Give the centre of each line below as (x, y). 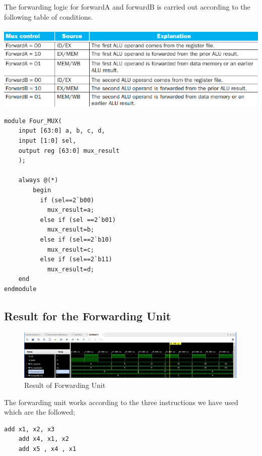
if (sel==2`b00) (67, 200)
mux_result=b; (71, 230)
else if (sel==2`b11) (76, 260)
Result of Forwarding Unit (65, 385)
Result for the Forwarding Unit (88, 316)
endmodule (20, 289)
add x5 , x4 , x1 (47, 449)
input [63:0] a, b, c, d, (62, 131)
